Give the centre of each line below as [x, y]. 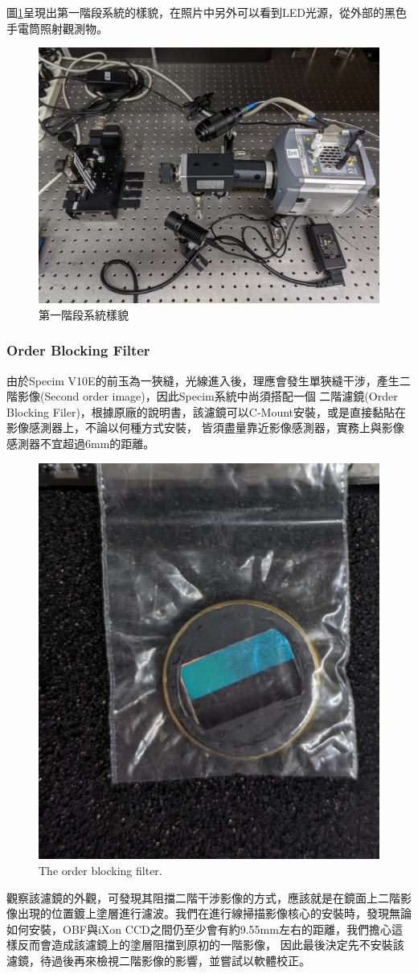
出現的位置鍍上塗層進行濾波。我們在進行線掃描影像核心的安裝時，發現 [203, 913]
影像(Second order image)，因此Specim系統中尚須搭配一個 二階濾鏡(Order [207, 396]
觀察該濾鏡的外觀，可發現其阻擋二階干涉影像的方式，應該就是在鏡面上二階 [203, 897]
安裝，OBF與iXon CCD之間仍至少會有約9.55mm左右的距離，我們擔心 [210, 929]
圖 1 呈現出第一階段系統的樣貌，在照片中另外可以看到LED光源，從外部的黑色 [207, 12]
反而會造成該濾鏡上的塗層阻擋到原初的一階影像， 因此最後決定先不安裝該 [211, 945]
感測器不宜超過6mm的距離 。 [81, 443]
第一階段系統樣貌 [84, 314]
